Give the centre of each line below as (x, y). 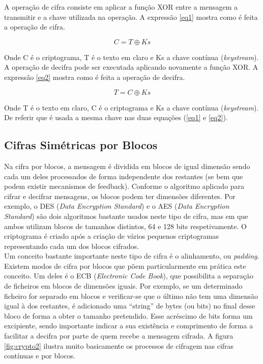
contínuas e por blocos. (40, 356)
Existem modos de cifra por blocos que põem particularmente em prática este (125, 265)
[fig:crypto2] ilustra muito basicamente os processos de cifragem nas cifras (119, 345)
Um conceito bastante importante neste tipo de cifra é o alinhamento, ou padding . (132, 256)
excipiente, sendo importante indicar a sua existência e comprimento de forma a (129, 326)
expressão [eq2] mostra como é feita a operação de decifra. (95, 77)
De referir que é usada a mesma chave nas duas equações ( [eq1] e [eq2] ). (116, 117)
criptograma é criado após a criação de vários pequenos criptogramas (112, 236)
